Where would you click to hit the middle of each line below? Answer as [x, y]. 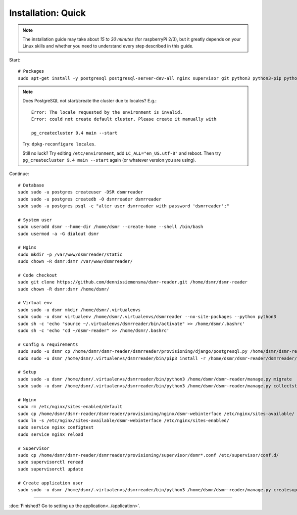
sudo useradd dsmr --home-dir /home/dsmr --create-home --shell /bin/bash [111, 227]
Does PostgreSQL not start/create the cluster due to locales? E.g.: [90, 101]
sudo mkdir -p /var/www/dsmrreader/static [70, 254]
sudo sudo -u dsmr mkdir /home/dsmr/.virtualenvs [79, 310]
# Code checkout [38, 275]
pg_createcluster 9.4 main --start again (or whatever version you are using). [109, 160]
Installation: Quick [48, 13]
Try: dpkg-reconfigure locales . [59, 144]
